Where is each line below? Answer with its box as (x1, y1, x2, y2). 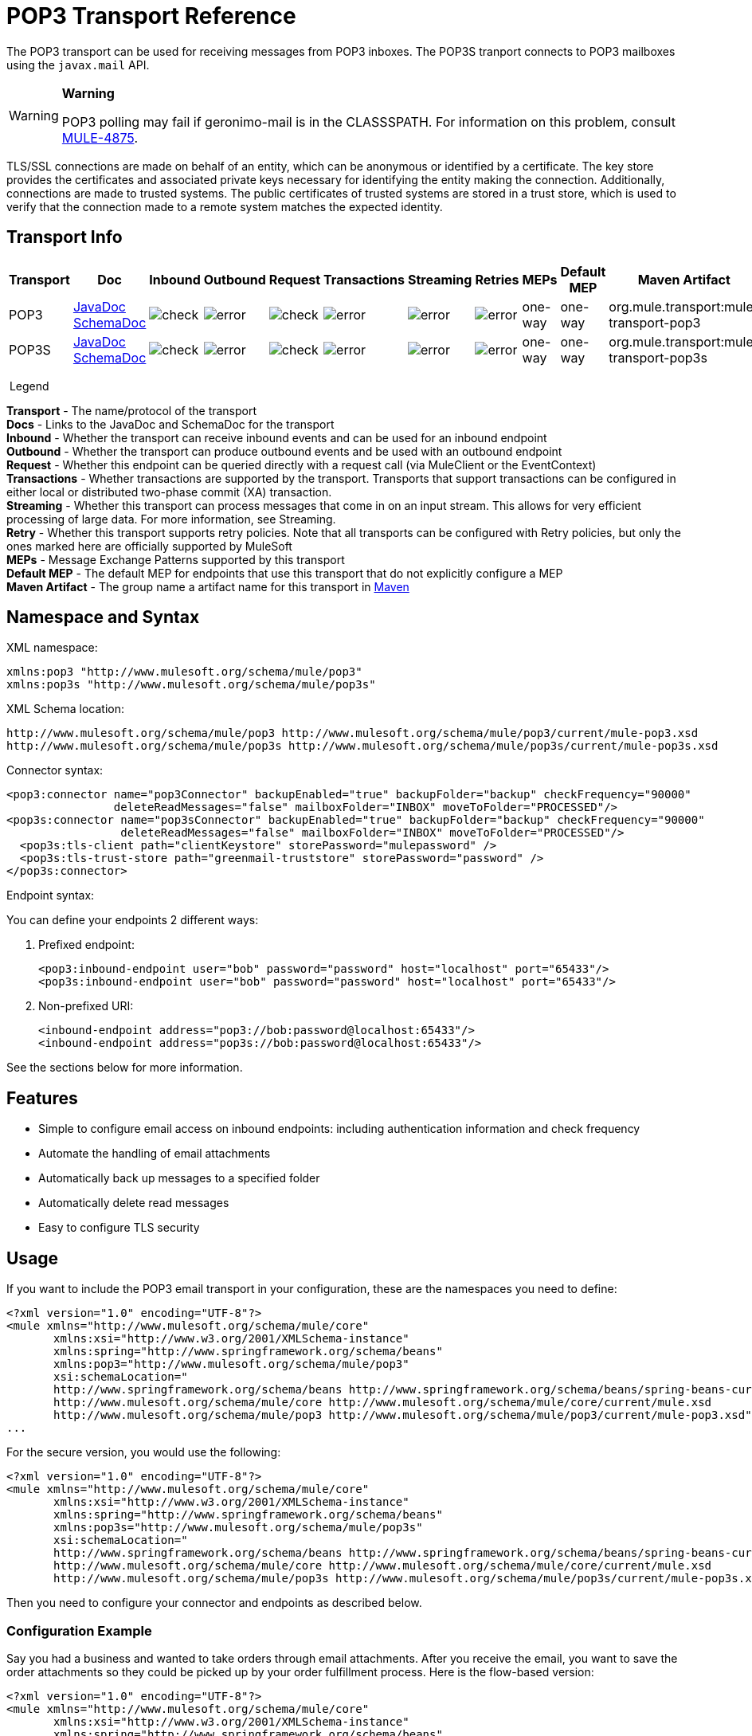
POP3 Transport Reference (6, 2, 296, 29)
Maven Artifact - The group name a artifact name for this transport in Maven (6, 579, 409, 594)
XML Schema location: (6, 702, 124, 716)
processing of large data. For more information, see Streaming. (6, 511, 336, 526)
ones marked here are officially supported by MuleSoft (6, 539, 292, 553)
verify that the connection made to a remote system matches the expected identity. (6, 199, 443, 214)
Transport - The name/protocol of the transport (6, 403, 257, 417)
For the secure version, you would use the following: (6, 1445, 281, 1460)
